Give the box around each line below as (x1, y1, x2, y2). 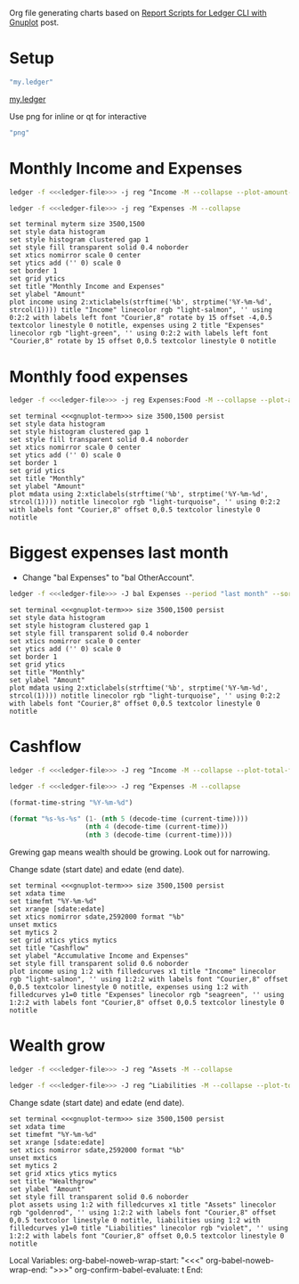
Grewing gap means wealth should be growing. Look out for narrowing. (9, 846, 271, 858)
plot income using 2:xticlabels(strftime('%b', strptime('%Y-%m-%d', (9, 298, 273, 307)
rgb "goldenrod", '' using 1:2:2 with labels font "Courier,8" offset (9, 1207, 277, 1217)
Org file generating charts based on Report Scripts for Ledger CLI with (9, 8, 267, 18)
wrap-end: (9, 1264, 48, 1275)
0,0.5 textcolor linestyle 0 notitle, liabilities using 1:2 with (9, 1215, 261, 1224)
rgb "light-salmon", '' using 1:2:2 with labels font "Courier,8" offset (9, 975, 289, 984)
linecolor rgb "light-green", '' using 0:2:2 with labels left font (9, 329, 269, 338)
